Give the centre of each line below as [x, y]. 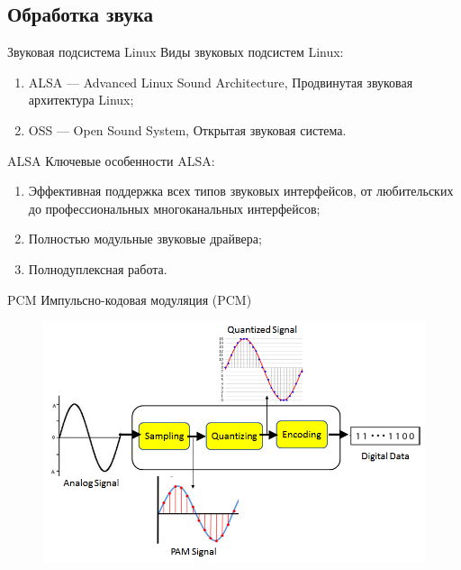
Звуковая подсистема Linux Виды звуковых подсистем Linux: [176, 52]
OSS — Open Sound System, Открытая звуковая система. [187, 129]
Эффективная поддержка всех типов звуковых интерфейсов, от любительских [241, 191]
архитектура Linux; [81, 100]
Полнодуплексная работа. [98, 268]
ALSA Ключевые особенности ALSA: [111, 160]
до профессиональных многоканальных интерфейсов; [174, 208]
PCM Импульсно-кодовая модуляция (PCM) [130, 299]
